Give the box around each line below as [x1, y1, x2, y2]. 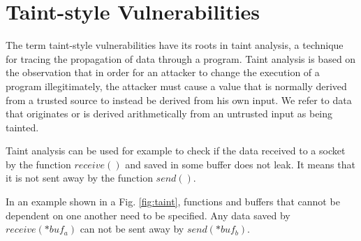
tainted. [6, 119, 39, 134]
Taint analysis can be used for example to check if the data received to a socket [6, 143, 346, 158]
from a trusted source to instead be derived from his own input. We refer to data [6, 92, 352, 107]
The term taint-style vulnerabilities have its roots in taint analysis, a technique [6, 38, 344, 52]
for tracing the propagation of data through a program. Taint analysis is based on [6, 51, 356, 66]
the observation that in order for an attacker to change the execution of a [6, 65, 320, 80]
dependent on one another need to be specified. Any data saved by [6, 207, 290, 222]
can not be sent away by [80, 221, 184, 236]
